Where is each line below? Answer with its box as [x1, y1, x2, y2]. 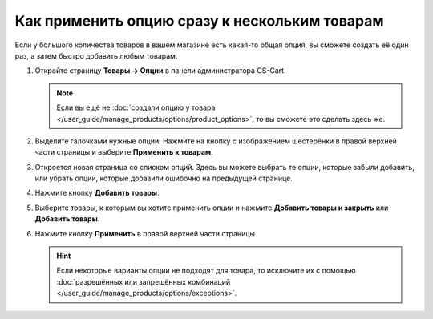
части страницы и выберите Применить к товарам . [34, 147, 213, 157]
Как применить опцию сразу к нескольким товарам [14, 12, 384, 30]
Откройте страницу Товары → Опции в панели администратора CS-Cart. [34, 66, 286, 75]
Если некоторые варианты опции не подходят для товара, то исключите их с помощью [56, 265, 356, 276]
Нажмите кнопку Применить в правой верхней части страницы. [34, 228, 257, 238]
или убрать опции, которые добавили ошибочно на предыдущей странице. [34, 173, 293, 184]
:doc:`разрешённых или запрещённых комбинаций [56, 277, 231, 286]
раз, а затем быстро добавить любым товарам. [14, 50, 178, 60]
